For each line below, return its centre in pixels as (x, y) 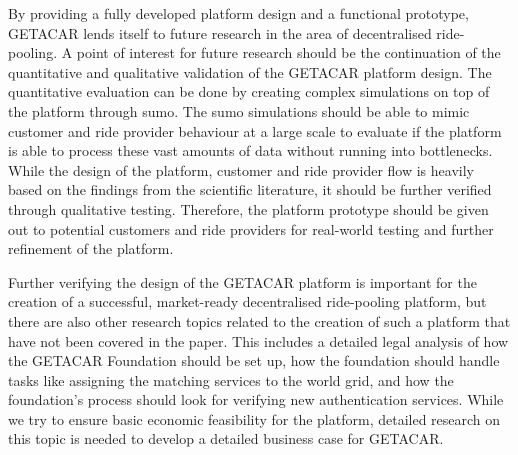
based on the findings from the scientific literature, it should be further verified (250, 189)
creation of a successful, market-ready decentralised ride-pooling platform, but (247, 301)
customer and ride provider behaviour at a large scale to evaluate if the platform (255, 130)
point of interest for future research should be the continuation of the (288, 52)
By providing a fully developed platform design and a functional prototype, (238, 13)
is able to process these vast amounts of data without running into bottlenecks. (250, 150)
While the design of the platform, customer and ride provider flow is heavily (241, 169)
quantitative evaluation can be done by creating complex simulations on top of (249, 91)
